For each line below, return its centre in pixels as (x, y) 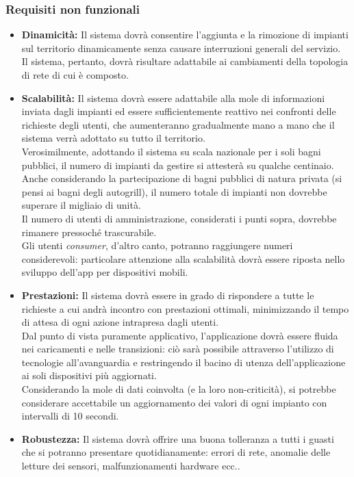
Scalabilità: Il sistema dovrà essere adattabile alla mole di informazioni (173, 98)
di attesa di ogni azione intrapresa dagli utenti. (120, 322)
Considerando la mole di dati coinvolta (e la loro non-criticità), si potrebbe (179, 389)
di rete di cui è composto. (75, 75)
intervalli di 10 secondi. (70, 416)
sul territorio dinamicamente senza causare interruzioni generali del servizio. (181, 48)
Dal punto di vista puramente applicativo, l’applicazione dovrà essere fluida (180, 335)
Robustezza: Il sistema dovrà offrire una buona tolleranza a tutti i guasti (178, 438)
